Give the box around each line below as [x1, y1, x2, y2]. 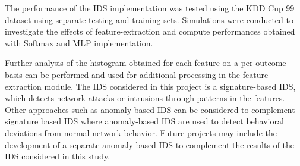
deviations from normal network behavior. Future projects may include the [5, 126, 277, 139]
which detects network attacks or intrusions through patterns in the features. [5, 92, 285, 104]
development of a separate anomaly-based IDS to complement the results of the [5, 138, 295, 151]
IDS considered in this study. [5, 150, 110, 162]
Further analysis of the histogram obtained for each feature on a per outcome [5, 57, 286, 69]
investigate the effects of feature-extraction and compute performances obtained [5, 25, 295, 37]
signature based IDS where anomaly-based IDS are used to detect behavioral [5, 115, 284, 127]
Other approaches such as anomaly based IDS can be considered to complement [5, 103, 295, 115]
